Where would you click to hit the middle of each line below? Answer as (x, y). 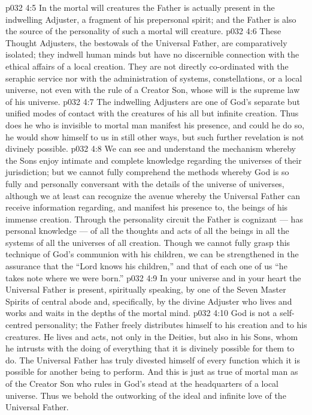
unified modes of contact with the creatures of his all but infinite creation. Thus (152, 113)
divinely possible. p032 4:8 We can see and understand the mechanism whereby (151, 148)
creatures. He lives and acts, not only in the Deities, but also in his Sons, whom (152, 336)
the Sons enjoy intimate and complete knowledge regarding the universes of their (154, 160)
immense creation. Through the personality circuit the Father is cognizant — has (154, 219)
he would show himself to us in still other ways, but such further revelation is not (155, 136)
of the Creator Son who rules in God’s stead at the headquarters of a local (142, 383)
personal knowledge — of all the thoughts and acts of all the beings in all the (147, 231)
